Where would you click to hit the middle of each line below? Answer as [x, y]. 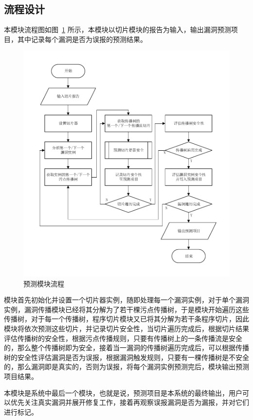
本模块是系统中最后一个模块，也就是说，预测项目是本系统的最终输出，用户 [123, 392]
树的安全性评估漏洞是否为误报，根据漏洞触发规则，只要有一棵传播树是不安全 [126, 357]
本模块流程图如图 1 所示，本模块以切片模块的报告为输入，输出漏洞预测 [117, 30]
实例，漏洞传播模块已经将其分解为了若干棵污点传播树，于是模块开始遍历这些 [126, 309]
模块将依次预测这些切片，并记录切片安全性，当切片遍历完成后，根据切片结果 [126, 329]
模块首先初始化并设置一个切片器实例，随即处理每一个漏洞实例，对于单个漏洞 [126, 300]
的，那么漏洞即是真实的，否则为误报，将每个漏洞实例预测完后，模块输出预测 [126, 367]
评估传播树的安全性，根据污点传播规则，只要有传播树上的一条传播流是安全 [123, 338]
